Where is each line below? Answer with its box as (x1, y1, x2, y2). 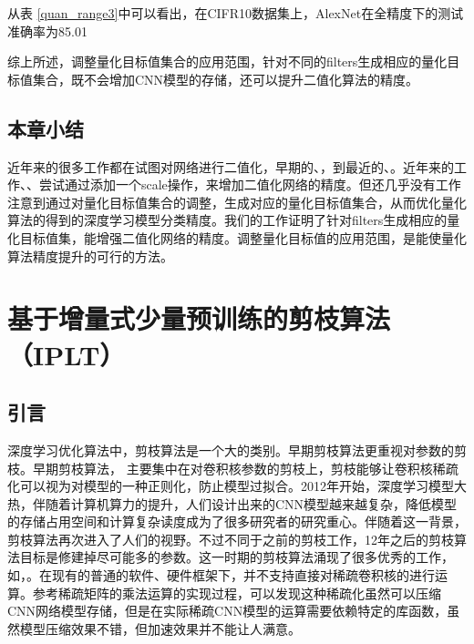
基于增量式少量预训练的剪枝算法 (7, 300, 391, 337)
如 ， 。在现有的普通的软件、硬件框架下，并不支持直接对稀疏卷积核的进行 (7, 566, 435, 585)
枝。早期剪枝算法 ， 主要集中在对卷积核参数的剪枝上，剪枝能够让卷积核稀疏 (7, 458, 459, 477)
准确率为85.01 (7, 21, 88, 40)
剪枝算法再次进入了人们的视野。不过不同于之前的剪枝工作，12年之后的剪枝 (7, 529, 454, 548)
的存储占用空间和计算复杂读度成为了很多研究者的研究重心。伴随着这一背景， (7, 512, 467, 531)
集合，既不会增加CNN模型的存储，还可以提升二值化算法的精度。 (32, 69, 419, 88)
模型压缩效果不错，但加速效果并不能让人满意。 (19, 618, 301, 638)
